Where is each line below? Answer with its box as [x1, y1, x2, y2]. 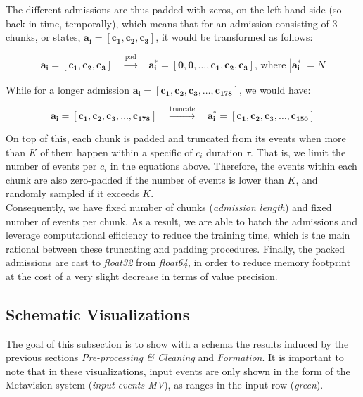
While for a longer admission [6, 82, 130, 96]
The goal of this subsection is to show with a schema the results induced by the [6, 336, 349, 351]
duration [206, 144, 243, 159]
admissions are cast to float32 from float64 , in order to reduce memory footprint [6, 255, 351, 270]
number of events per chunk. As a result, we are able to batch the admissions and [6, 213, 357, 228]
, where [255, 60, 286, 70]
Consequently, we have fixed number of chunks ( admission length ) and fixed [6, 199, 332, 214]
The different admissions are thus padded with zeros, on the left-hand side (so [6, 2, 342, 16]
